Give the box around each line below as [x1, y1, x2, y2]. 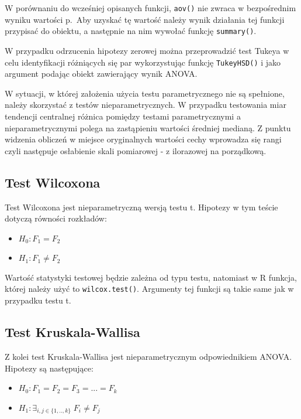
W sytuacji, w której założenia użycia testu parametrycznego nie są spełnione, [5, 87, 285, 99]
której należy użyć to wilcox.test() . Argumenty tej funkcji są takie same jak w [5, 282, 294, 295]
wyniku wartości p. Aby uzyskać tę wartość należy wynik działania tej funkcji [5, 13, 285, 25]
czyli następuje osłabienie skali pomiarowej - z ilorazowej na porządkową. [5, 144, 267, 156]
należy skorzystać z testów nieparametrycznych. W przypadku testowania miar [5, 98, 286, 111]
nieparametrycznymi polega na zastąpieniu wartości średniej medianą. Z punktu [5, 121, 291, 134]
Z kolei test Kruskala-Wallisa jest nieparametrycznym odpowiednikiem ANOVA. [5, 350, 292, 362]
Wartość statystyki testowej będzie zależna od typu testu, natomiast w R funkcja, [5, 271, 297, 283]
